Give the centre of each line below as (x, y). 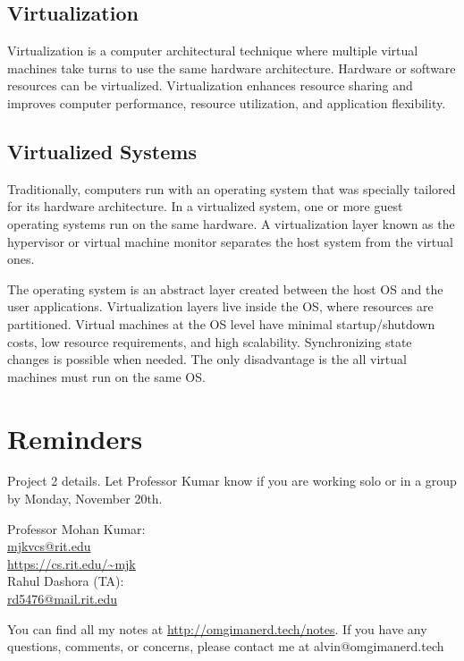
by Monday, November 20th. (85, 499)
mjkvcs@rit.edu (49, 546)
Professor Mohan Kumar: (76, 528)
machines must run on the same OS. (106, 376)
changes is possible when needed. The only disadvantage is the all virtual (207, 359)
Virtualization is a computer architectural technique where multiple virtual (213, 51)
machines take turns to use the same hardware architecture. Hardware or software (232, 68)
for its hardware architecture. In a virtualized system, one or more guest (205, 206)
